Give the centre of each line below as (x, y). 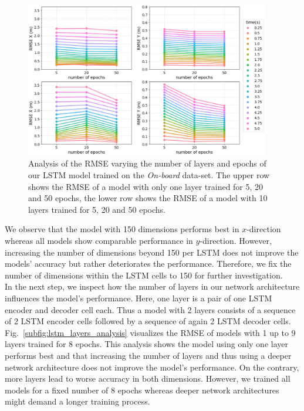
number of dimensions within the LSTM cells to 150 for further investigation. (144, 275)
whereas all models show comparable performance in (99, 241)
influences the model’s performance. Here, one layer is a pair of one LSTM (139, 298)
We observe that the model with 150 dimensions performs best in (122, 229)
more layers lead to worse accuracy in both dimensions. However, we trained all (148, 378)
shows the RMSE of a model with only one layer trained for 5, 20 (146, 186)
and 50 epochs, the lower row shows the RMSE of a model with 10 (148, 198)
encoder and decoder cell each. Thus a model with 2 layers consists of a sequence (150, 309)
